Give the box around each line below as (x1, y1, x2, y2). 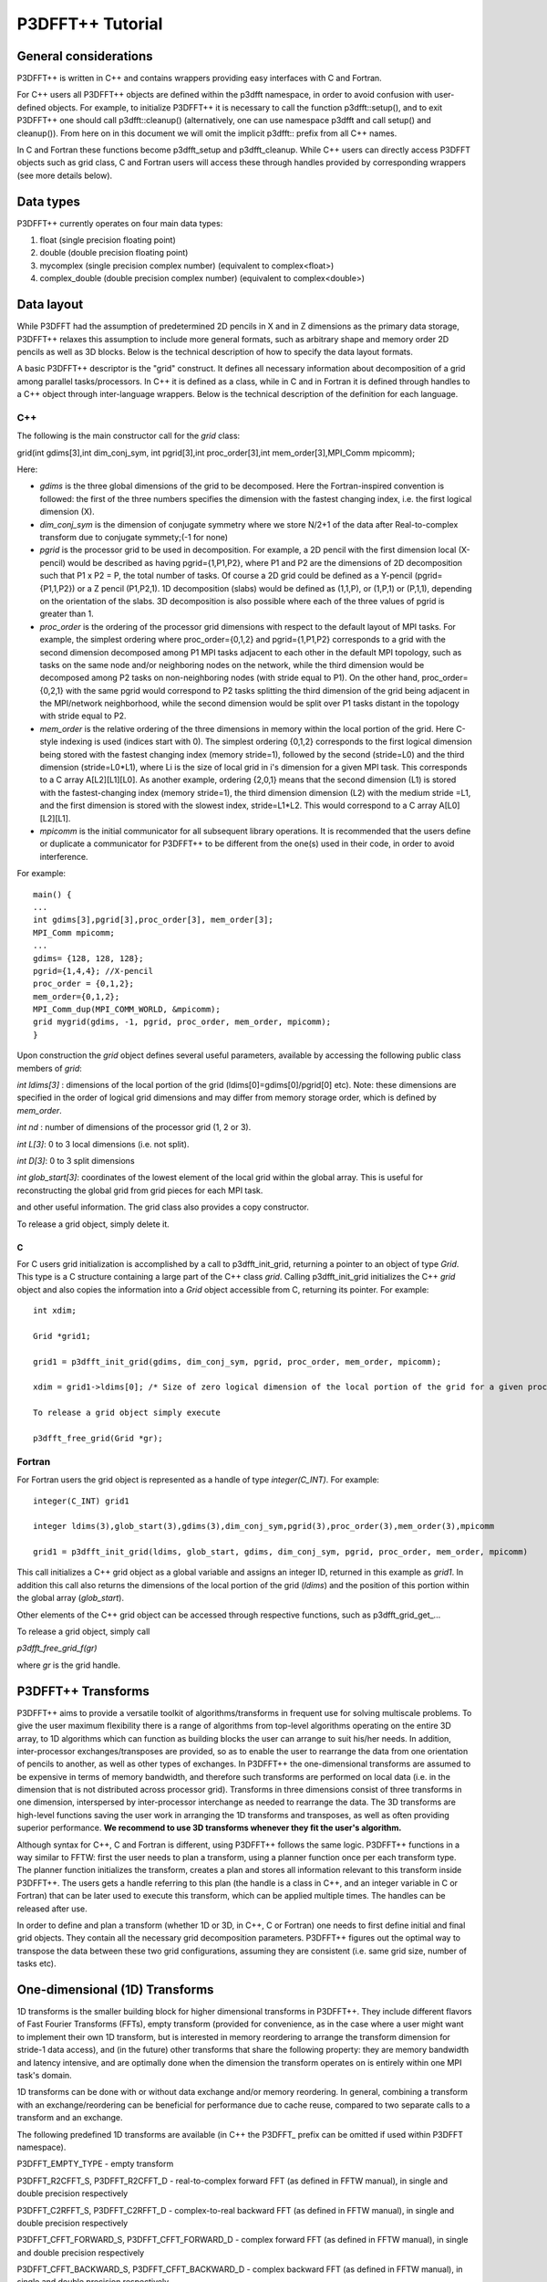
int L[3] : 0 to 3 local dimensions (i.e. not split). (16, 1138, 190, 1149)
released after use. (16, 1903, 88, 1914)
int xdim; (33, 1305, 77, 1316)
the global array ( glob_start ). (16, 1593, 125, 1604)
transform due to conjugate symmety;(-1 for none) (39, 532, 228, 542)
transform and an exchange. (16, 2112, 123, 2123)
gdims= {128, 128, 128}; (33, 953, 144, 963)
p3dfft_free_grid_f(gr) (16, 1643, 98, 1654)
